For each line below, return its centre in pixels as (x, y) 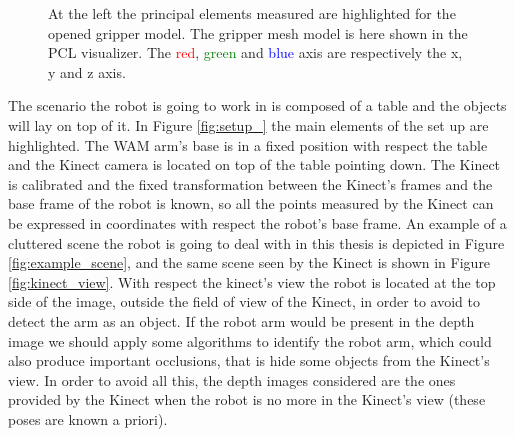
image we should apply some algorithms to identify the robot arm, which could (250, 340)
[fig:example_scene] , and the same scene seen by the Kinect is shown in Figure (249, 262)
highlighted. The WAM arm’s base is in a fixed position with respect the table (248, 144)
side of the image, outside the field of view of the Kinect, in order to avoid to (244, 301)
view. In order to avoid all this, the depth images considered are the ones (232, 379)
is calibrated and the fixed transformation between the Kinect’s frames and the (250, 183)
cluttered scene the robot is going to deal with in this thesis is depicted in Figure (256, 242)
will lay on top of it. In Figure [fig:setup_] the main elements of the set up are (248, 124)
